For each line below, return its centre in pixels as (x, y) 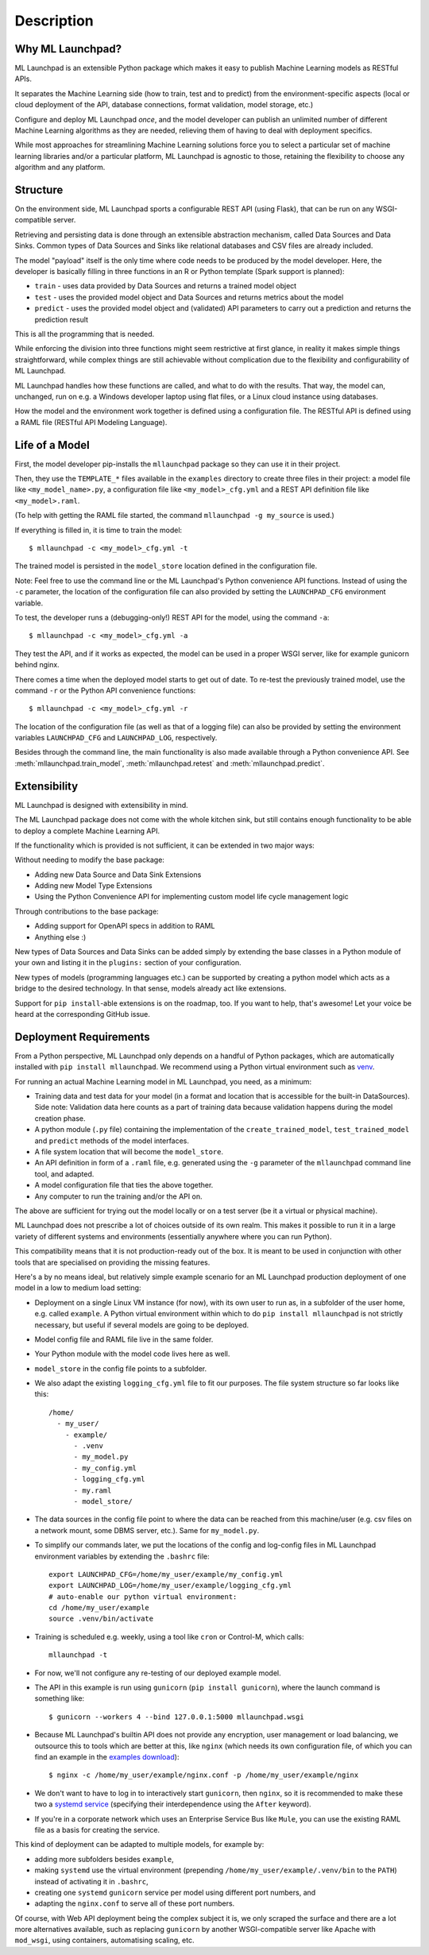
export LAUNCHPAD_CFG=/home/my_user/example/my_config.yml (166, 1574)
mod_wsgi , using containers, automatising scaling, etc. (104, 1940)
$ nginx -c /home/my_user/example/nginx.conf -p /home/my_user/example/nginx (204, 1775)
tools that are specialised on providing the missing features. (112, 1262)
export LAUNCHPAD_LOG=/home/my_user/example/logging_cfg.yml (170, 1586)
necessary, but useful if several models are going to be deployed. (142, 1325)
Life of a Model (52, 445)
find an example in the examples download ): (107, 1757)
